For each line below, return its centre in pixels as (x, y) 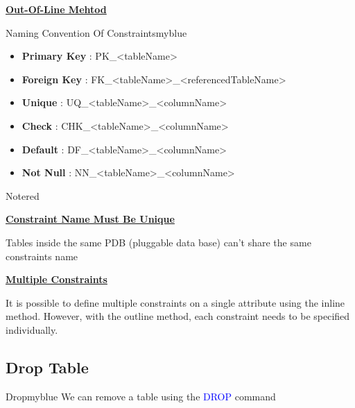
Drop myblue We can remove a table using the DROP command (141, 396)
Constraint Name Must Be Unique (90, 219)
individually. (32, 329)
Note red (23, 195)
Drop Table (47, 367)
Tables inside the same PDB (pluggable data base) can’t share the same (158, 242)
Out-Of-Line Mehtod (56, 9)
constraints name (42, 256)
